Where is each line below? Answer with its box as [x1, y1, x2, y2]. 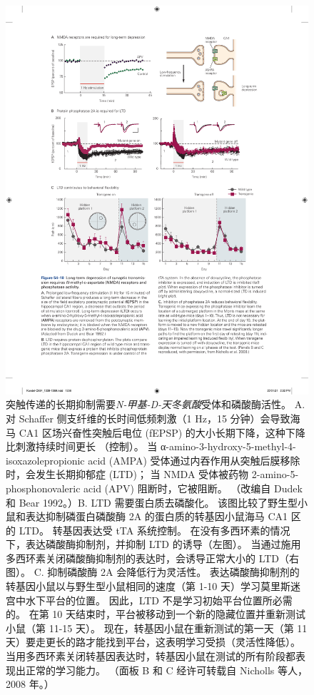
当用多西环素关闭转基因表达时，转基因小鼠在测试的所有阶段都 [6, 649, 295, 664]
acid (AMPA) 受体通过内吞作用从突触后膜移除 [88, 452, 300, 467]
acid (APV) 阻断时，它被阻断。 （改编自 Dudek [83, 480, 303, 495]
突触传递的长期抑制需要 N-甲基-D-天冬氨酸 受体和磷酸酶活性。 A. [6, 397, 305, 412]
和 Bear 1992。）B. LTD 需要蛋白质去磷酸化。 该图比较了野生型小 [6, 494, 308, 509]
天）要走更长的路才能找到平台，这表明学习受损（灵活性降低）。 [6, 634, 300, 649]
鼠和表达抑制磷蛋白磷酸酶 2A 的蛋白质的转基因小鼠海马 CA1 [6, 509, 288, 524]
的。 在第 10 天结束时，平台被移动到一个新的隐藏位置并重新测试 [6, 607, 305, 622]
